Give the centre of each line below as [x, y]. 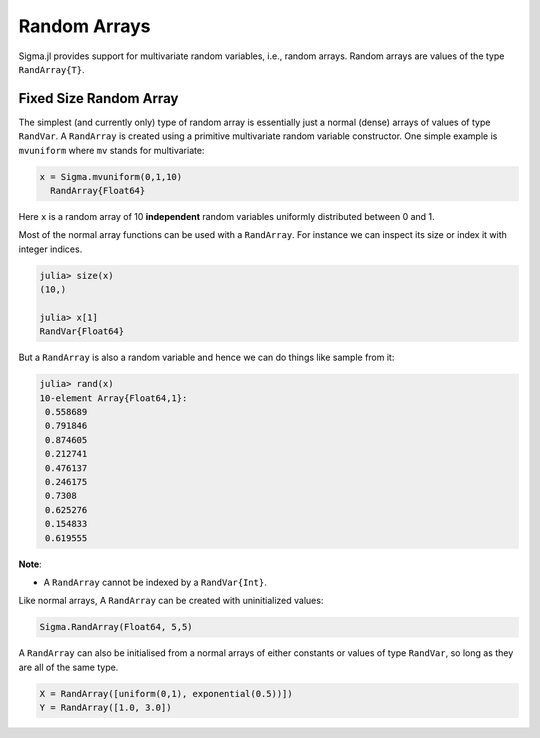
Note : [30, 564]
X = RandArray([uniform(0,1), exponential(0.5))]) [166, 693]
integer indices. [50, 249]
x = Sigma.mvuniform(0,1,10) [111, 176]
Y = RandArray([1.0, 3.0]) [105, 708]
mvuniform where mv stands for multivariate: [111, 150]
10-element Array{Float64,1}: [113, 398]
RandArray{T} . [51, 69]
